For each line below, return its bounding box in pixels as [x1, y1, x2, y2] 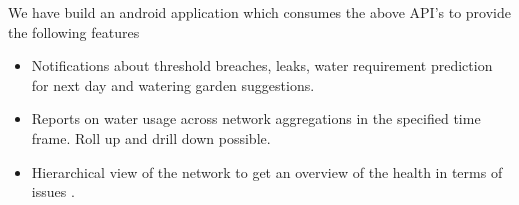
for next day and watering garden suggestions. [31, 74, 315, 95]
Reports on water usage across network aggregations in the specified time [31, 108, 481, 129]
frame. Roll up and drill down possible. [31, 127, 271, 148]
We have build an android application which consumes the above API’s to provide [8, 2, 511, 22]
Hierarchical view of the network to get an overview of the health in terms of [31, 161, 503, 182]
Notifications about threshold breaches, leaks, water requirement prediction [31, 55, 493, 76]
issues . [31, 181, 75, 202]
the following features [8, 21, 140, 42]
